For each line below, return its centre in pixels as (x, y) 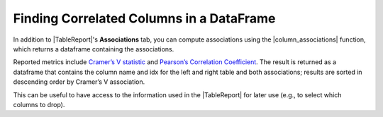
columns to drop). (39, 104)
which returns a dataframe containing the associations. (94, 49)
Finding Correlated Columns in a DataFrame (144, 18)
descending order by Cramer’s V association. (79, 82)
